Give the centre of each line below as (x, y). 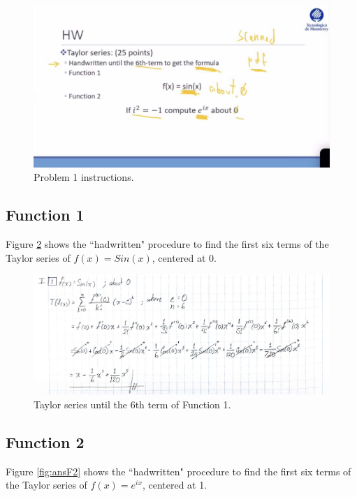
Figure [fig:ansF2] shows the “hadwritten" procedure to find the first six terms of (178, 471)
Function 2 (45, 442)
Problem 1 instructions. (84, 177)
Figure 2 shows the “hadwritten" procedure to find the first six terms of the (167, 244)
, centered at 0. (184, 257)
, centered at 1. (175, 485)
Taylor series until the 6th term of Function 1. (132, 404)
